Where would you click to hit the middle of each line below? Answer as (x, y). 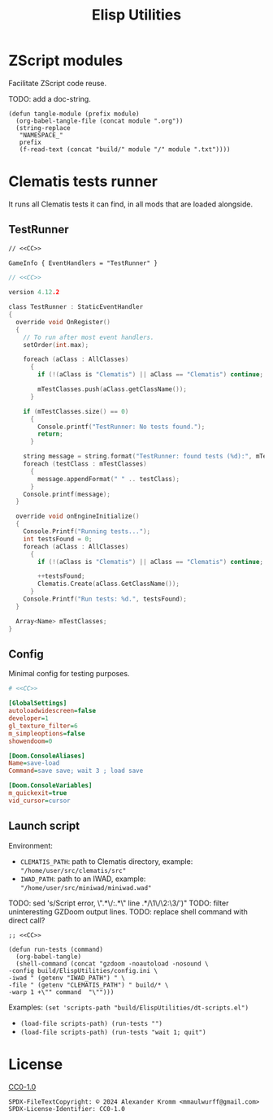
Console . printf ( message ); (67, 494)
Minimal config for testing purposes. (69, 674)
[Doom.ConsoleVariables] (50, 786)
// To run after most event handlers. (89, 337)
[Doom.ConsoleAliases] (47, 756)
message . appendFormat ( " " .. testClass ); (109, 479)
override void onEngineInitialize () (78, 517)
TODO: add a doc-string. (50, 98)
